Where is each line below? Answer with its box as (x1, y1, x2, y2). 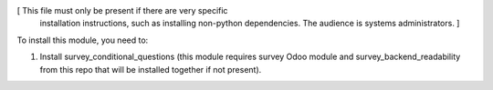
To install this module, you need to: (16, 35, 149, 45)
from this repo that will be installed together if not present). (39, 64, 262, 75)
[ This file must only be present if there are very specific (16, 5, 228, 15)
